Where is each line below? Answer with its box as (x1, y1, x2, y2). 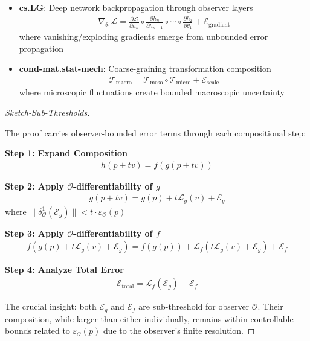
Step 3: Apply (5, 226, 64, 239)
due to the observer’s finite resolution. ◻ (103, 324, 255, 337)
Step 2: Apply (5, 179, 64, 192)
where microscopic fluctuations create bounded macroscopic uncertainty (19, 86, 285, 98)
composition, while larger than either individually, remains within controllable (5, 312, 294, 325)
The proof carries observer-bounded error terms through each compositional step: (5, 126, 306, 139)
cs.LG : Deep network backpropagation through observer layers (19, 1, 253, 13)
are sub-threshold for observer (138, 300, 250, 313)
